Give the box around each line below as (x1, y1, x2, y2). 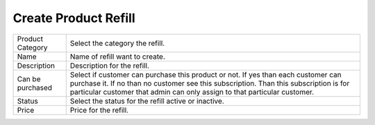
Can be (17, 74, 41, 84)
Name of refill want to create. (69, 52, 166, 61)
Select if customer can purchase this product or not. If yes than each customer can (69, 70, 342, 79)
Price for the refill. (69, 105, 128, 115)
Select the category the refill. (69, 38, 165, 48)
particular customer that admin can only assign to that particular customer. (69, 87, 315, 97)
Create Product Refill (12, 10, 135, 26)
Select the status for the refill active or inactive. (69, 96, 225, 106)
